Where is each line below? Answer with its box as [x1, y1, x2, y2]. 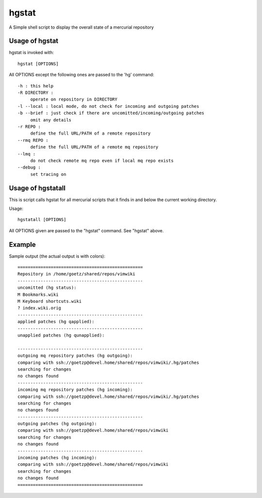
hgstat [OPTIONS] [17, 61, 59, 67]
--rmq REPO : [17, 137, 49, 143]
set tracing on [30, 172, 66, 177]
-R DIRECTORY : [17, 90, 54, 96]
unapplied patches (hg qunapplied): [17, 332, 105, 338]
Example [9, 240, 36, 249]
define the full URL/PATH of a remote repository [30, 131, 151, 136]
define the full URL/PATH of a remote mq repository [30, 144, 159, 150]
